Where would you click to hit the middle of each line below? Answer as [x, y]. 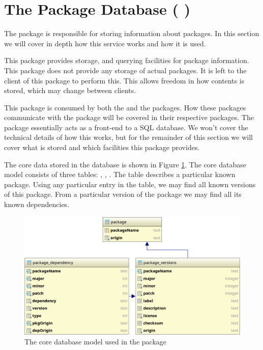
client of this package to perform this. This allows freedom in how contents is [124, 80]
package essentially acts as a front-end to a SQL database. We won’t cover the [126, 127]
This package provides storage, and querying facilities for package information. [127, 60]
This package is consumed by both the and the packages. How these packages [125, 107]
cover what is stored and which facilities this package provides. [102, 147]
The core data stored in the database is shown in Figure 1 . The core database [125, 164]
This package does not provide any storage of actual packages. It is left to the [125, 70]
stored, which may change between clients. [70, 90]
